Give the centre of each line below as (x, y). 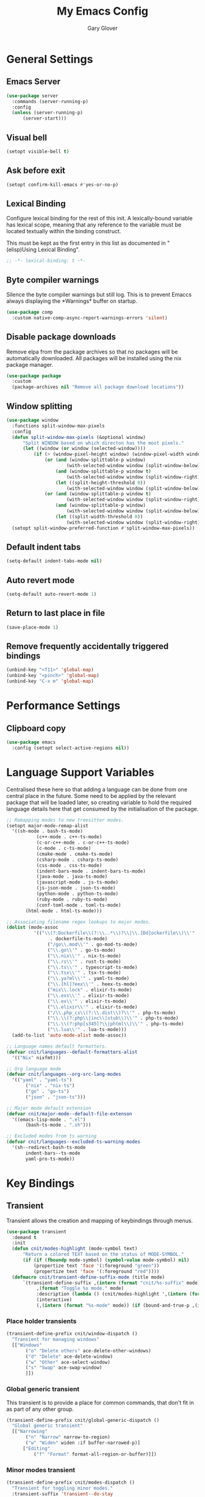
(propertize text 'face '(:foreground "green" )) (96, 1266)
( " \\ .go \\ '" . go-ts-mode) (81, 950)
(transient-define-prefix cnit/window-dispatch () (72, 1334)
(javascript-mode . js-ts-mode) (77, 883)
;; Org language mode (34, 1069)
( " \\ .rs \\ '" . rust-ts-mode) (84, 962)
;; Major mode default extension (49, 1108)
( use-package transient (37, 1231)
